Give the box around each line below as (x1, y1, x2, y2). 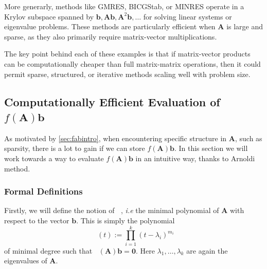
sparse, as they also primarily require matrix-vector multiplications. (4, 31, 217, 42)
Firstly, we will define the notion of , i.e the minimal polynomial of (4, 205, 219, 216)
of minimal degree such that (4, 245, 93, 256)
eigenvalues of (4, 255, 47, 266)
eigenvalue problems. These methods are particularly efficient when (4, 21, 216, 32)
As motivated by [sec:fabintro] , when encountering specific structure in (4, 132, 227, 143)
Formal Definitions (4, 185, 83, 198)
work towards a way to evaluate (4, 152, 104, 163)
